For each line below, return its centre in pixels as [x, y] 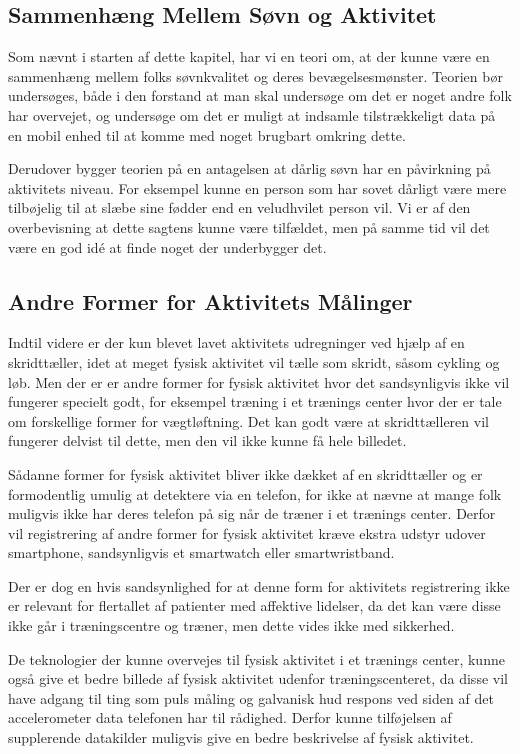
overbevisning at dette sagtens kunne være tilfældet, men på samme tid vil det [249, 226]
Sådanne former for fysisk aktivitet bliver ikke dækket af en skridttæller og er [245, 473]
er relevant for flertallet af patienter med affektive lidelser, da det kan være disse [254, 605]
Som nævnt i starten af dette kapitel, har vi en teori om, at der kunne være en [249, 56]
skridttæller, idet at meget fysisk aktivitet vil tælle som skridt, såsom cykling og [254, 361]
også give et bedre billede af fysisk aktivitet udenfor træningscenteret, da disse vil [258, 678]
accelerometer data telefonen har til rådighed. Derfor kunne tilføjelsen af [230, 717]
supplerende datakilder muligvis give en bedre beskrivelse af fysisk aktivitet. [241, 737]
